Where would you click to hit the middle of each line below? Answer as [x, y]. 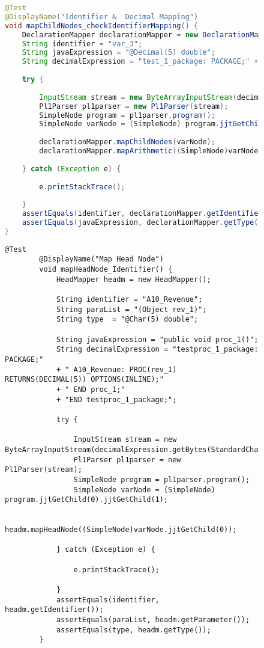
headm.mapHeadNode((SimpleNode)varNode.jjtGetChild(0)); [121, 530]
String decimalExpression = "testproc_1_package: [157, 350]
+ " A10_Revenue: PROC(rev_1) [116, 369]
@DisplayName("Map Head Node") [101, 259]
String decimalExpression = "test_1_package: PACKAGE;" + [140, 62]
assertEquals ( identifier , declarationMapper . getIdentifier [142, 214]
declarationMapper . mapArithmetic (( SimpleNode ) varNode [149, 151]
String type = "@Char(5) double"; [127, 319]
